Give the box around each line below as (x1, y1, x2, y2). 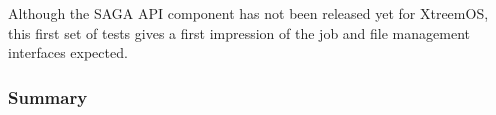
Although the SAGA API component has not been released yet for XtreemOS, (8, 3, 489, 23)
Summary (8, 84, 88, 109)
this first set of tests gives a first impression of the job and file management (8, 22, 470, 43)
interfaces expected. (8, 42, 128, 63)
